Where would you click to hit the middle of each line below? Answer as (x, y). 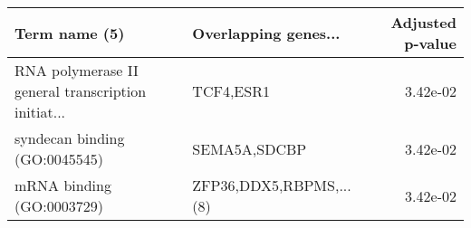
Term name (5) (70, 33)
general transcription (81, 91)
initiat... (40, 112)
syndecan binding (70, 138)
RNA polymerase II (77, 70)
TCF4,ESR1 (231, 91)
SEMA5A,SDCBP (250, 148)
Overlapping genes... (266, 33)
